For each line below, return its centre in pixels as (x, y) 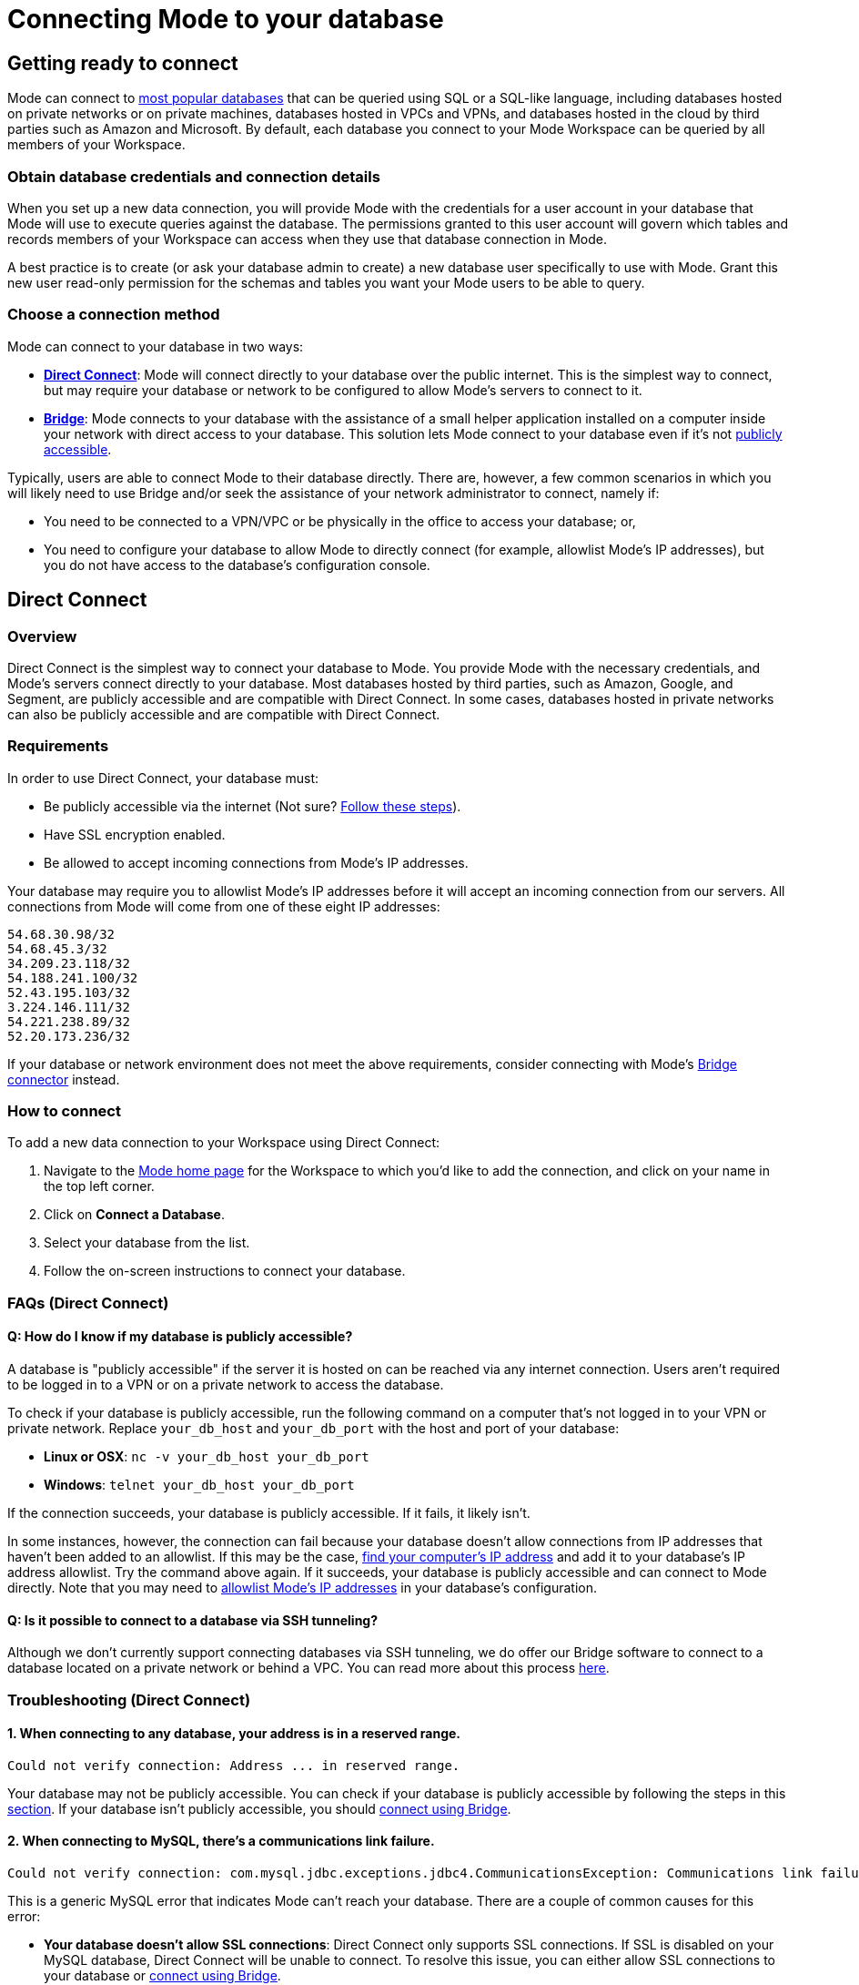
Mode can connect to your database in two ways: (156, 346)
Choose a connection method (114, 315)
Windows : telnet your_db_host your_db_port (199, 1484)
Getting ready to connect (123, 63)
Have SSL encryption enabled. (135, 834)
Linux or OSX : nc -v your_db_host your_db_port (207, 1456)
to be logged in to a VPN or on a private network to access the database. (226, 1384)
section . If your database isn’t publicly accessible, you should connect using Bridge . (259, 1808)
